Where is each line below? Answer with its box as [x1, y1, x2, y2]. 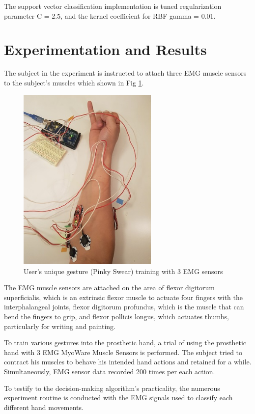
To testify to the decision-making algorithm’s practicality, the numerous [4, 383, 220, 393]
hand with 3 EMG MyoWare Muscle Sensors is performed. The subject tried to [4, 347, 243, 357]
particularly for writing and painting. [4, 321, 115, 331]
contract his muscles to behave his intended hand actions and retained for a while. [4, 357, 252, 367]
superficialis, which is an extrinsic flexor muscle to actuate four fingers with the [4, 292, 243, 302]
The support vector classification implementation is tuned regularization [4, 1, 222, 11]
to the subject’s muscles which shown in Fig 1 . [4, 77, 144, 87]
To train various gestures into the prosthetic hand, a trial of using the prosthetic [4, 337, 247, 348]
